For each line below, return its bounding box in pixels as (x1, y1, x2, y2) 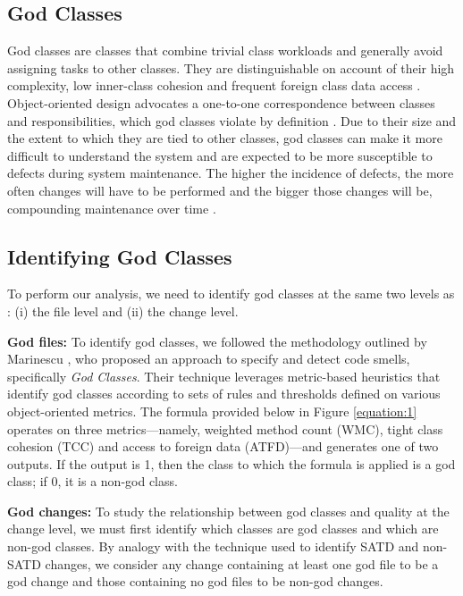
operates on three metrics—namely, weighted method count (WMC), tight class (7, 419, 443, 438)
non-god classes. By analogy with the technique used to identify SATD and (7, 537, 419, 556)
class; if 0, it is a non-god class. (7, 472, 178, 491)
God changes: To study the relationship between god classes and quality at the (7, 501, 450, 520)
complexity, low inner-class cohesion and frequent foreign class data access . (7, 76, 421, 95)
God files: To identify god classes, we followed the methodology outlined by (7, 332, 427, 350)
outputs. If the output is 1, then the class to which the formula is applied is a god (7, 454, 456, 473)
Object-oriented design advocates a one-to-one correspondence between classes (7, 93, 435, 112)
